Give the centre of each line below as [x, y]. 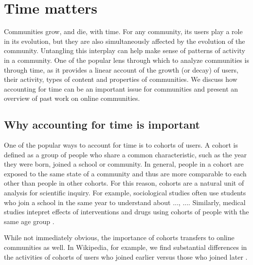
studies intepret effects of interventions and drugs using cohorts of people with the [126, 212]
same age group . [29, 221]
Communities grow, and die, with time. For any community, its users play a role [123, 31]
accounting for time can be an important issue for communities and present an [121, 88]
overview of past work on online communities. [72, 98]
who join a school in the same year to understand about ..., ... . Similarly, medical [125, 202]
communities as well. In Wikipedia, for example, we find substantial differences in [126, 247]
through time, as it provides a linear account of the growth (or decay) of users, [121, 69]
